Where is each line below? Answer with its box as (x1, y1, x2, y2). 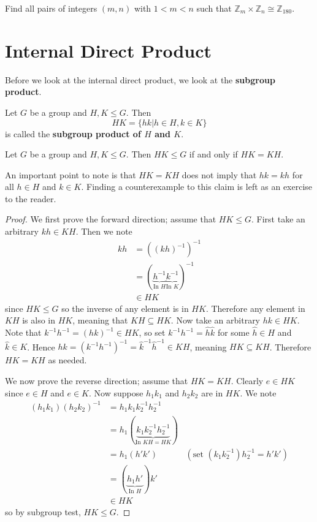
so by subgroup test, (5, 505, 81, 518)
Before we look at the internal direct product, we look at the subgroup (5, 73, 275, 86)
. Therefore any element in (205, 301, 305, 314)
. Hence (27, 340, 55, 353)
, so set (139, 326, 166, 339)
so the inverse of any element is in (61, 301, 189, 314)
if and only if (189, 148, 238, 161)
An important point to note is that (5, 168, 136, 181)
